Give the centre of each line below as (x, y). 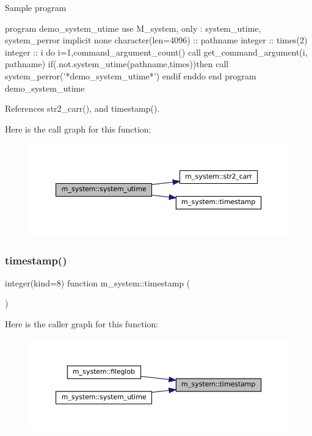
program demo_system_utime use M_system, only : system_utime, (133, 28)
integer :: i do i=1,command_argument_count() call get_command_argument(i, (156, 52)
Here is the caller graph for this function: (82, 324)
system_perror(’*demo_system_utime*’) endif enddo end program (131, 75)
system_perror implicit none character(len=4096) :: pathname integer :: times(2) (156, 40)
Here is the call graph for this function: (78, 129)
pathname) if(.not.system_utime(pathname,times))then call (117, 64)
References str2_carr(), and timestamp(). (82, 108)
